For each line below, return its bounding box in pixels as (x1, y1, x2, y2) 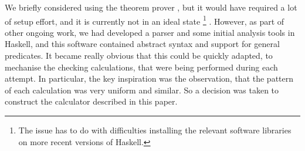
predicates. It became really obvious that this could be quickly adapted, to (5, 49, 273, 62)
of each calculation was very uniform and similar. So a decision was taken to (5, 83, 279, 96)
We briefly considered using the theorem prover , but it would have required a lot (5, 1, 297, 13)
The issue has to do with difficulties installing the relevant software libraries (18, 124, 292, 136)
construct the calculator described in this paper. (5, 95, 178, 108)
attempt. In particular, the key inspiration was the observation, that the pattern (5, 72, 294, 85)
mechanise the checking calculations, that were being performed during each (5, 61, 278, 73)
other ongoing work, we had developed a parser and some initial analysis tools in (5, 26, 295, 38)
